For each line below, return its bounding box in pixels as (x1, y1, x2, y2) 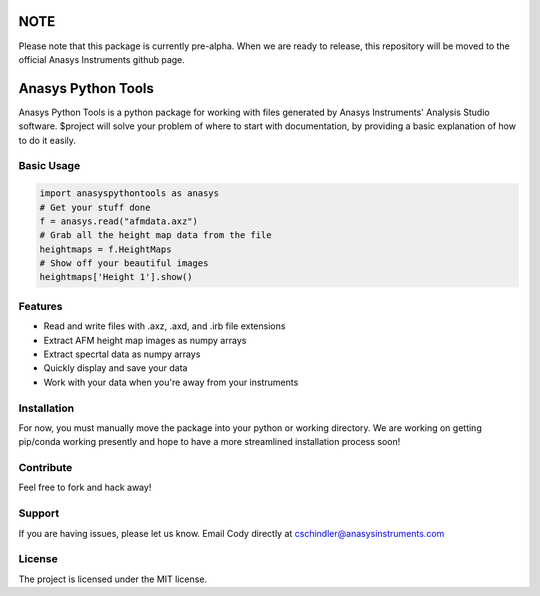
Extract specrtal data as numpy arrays (43, 348, 201, 360)
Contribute (18, 461, 73, 475)
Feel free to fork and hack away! (18, 481, 152, 494)
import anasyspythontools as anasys (39, 188, 220, 199)
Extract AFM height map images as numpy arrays (43, 334, 247, 346)
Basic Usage (18, 159, 81, 173)
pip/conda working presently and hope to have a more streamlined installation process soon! (18, 436, 401, 448)
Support (18, 506, 60, 520)
